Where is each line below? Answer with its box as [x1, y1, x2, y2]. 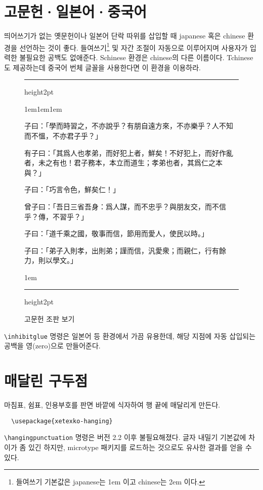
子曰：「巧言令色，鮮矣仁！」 [24, 184, 120, 195]
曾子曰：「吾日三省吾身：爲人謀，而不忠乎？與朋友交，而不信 [24, 201, 226, 211]
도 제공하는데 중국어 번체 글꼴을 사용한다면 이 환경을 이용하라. [4, 62, 201, 72]
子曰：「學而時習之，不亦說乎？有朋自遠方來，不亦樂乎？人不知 [24, 120, 233, 131]
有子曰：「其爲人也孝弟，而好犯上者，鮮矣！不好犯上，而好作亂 [24, 147, 233, 158]
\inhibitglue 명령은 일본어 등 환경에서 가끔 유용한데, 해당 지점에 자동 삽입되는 [4, 330, 256, 341]
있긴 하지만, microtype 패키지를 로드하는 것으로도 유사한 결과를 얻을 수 [28, 441, 252, 452]
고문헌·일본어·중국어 [4, 1, 147, 22]
